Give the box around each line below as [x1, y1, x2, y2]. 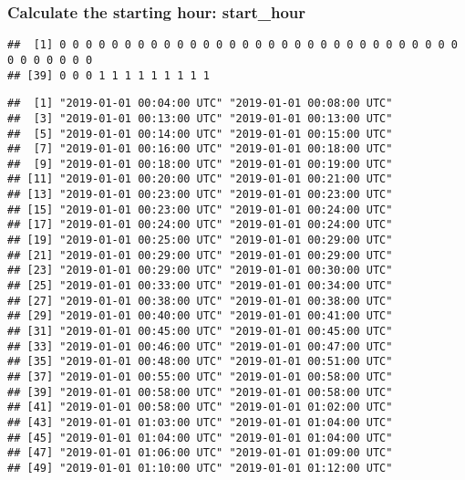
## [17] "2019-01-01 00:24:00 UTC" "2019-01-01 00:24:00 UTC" [7, 218, 393, 232]
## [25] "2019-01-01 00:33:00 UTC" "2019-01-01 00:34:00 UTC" [7, 279, 393, 293]
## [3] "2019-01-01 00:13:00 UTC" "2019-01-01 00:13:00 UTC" [7, 111, 393, 125]
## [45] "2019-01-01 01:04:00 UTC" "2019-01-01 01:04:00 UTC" [7, 431, 393, 444]
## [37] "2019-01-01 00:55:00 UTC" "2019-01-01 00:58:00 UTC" [7, 370, 393, 383]
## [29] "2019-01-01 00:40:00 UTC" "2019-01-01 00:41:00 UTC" [7, 309, 393, 323]
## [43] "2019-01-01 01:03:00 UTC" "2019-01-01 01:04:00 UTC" [7, 415, 393, 429]
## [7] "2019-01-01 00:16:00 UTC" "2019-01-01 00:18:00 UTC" [7, 142, 393, 156]
